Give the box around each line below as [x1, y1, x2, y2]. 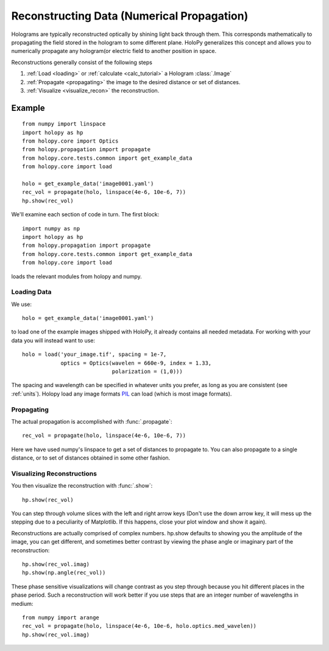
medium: [11, 600, 34, 607]
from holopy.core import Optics [22, 138, 119, 144]
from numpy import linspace [22, 121, 106, 127]
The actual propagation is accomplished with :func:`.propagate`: [11, 418, 173, 425]
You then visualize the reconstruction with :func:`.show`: [11, 482, 153, 489]
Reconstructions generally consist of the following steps [11, 59, 152, 66]
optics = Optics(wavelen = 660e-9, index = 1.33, [60, 360, 212, 366]
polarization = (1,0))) [111, 368, 183, 375]
